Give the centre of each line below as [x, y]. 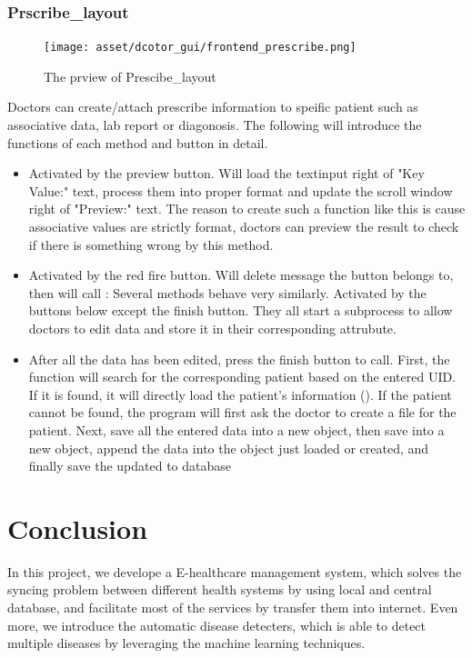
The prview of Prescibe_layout [130, 76]
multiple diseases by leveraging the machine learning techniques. [186, 643]
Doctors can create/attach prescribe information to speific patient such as [213, 107]
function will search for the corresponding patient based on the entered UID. [242, 377]
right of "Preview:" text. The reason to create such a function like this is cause [247, 209]
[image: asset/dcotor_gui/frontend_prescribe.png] [200, 48]
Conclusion [78, 528]
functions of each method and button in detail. [138, 142]
